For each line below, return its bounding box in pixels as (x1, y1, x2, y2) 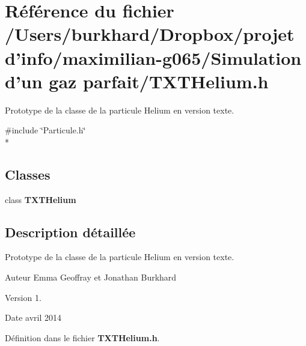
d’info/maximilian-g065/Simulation (5, 45, 302, 70)
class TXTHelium (5, 193, 76, 205)
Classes (5, 165, 50, 183)
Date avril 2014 (5, 311, 61, 324)
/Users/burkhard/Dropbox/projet (5, 22, 295, 46)
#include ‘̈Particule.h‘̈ (5, 124, 86, 136)
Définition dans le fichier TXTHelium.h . (5, 331, 160, 344)
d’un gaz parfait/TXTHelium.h (5, 68, 269, 93)
